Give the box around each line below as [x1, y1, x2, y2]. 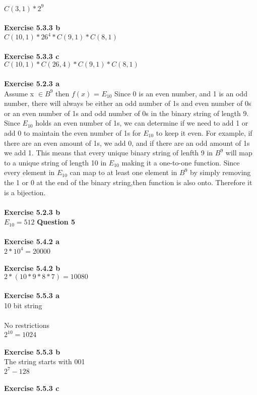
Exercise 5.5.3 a [4, 290, 60, 301]
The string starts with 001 [4, 356, 85, 367]
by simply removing [190, 167, 251, 178]
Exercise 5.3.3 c [4, 50, 59, 61]
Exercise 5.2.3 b [4, 206, 60, 217]
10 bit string [4, 300, 42, 310]
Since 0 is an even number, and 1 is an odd [114, 88, 247, 98]
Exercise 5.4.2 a [4, 236, 60, 247]
